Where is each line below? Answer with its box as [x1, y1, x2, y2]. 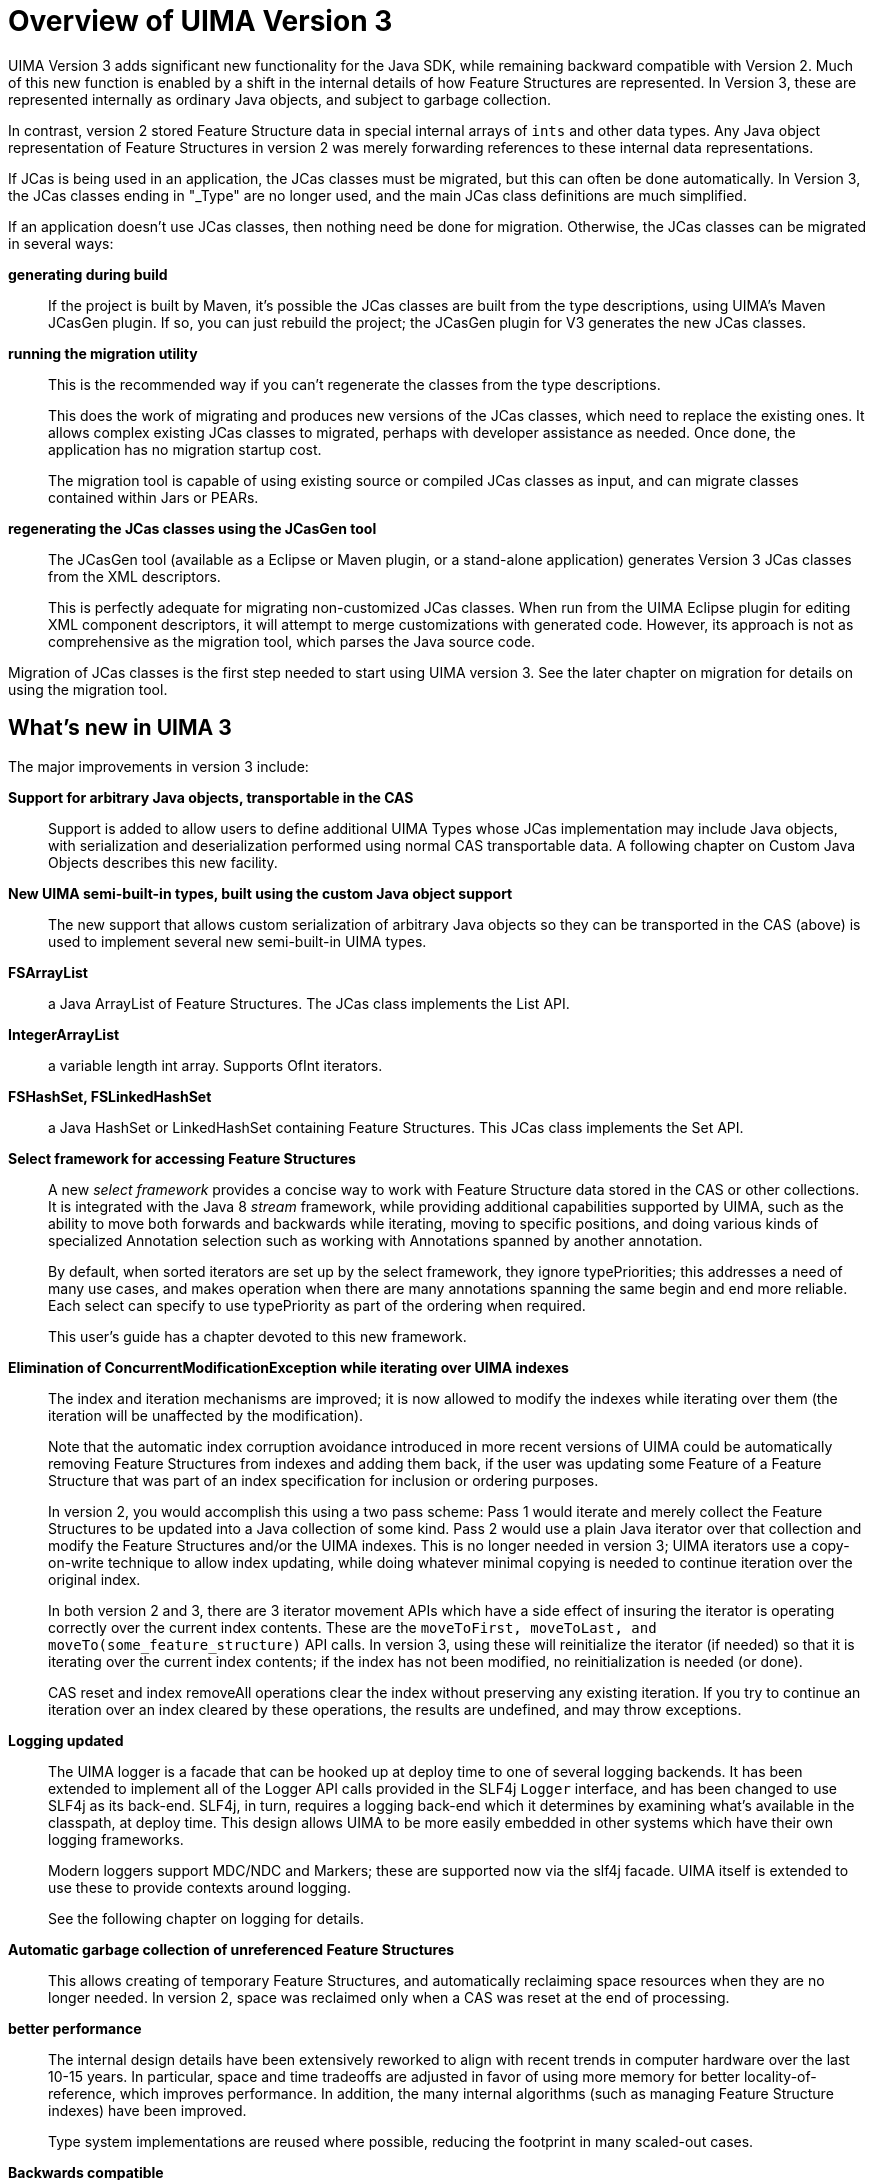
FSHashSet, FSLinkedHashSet [8, 1087, 212, 1105]
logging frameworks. [48, 1830, 184, 1848]
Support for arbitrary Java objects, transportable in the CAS [8, 788, 414, 806]
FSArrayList [8, 963, 88, 981]
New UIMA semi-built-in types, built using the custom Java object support [8, 884, 513, 902]
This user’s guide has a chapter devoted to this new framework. [48, 1327, 467, 1345]
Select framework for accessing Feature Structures [8, 1149, 356, 1167]
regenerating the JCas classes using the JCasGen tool [8, 519, 377, 537]
